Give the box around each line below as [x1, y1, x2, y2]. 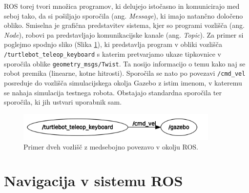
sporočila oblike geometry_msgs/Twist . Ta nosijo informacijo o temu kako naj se [4, 58, 246, 68]
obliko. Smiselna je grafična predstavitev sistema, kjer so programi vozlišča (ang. [4, 20, 245, 30]
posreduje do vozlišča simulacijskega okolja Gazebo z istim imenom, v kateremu [4, 77, 242, 87]
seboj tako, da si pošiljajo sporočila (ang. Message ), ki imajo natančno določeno [4, 10, 243, 21]
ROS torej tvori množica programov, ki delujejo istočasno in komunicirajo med [4, 1, 240, 11]
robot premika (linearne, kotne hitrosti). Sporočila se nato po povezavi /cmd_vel [4, 68, 246, 78]
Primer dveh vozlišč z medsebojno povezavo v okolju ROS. [23, 142, 198, 152]
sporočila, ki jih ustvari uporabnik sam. [4, 97, 122, 107]
